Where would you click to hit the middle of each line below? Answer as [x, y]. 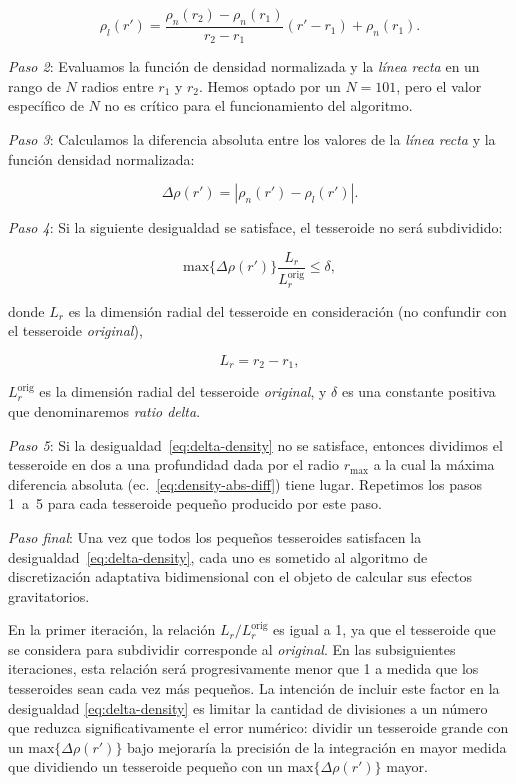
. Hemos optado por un [270, 85]
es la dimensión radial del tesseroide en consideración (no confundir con [287, 310]
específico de [46, 105]
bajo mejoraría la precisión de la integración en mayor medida [317, 746]
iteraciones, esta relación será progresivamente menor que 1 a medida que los [243, 668]
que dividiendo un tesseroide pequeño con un [145, 766]
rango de [34, 85]
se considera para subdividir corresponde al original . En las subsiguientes [232, 648]
